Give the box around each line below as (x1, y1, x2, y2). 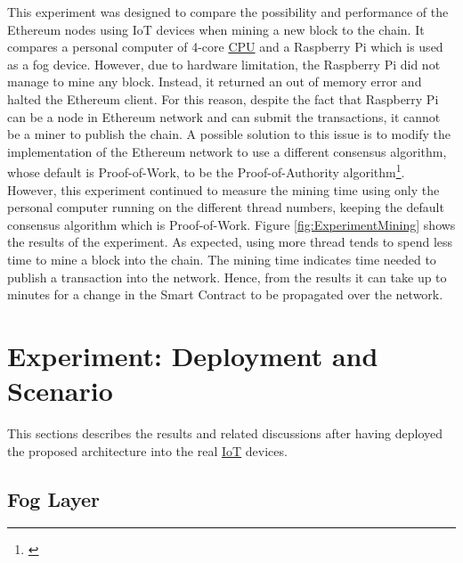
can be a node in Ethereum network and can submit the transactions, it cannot (7, 107, 441, 126)
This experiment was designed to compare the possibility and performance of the (7, 3, 449, 20)
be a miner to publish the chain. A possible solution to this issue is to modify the (7, 125, 451, 143)
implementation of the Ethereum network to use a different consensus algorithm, (7, 142, 447, 160)
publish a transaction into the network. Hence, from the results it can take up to (7, 267, 447, 286)
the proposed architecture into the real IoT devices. (7, 441, 288, 460)
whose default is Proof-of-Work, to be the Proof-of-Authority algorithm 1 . (7, 160, 405, 181)
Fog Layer (7, 485, 101, 512)
